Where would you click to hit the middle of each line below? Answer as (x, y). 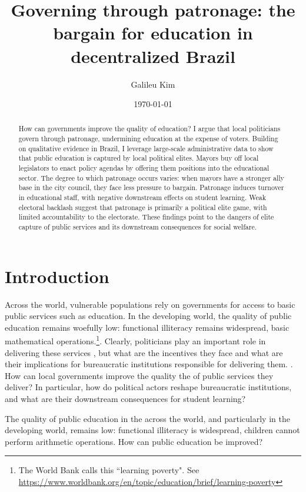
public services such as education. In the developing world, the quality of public (148, 316)
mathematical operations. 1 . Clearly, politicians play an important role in (135, 340)
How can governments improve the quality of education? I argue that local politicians (149, 129)
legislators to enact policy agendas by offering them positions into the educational (144, 168)
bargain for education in (153, 33)
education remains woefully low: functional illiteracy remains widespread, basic (147, 327)
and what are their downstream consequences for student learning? (125, 399)
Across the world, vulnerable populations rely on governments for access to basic (150, 304)
